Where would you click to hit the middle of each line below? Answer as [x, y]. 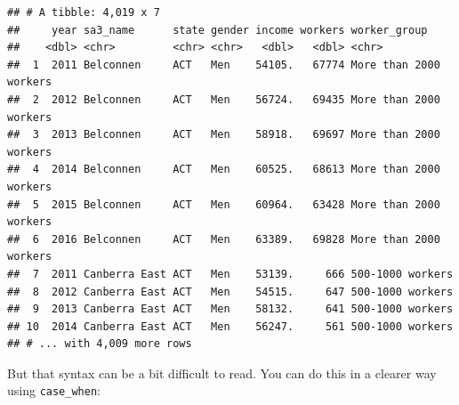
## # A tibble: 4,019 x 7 [84, 12]
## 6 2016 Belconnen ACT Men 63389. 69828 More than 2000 [224, 239]
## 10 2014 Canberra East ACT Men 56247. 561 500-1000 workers [230, 326]
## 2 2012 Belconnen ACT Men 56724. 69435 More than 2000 [224, 99]
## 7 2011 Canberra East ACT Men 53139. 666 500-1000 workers [230, 274]
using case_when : [54, 390]
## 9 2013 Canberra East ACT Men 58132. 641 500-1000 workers [230, 309]
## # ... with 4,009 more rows [100, 344]
